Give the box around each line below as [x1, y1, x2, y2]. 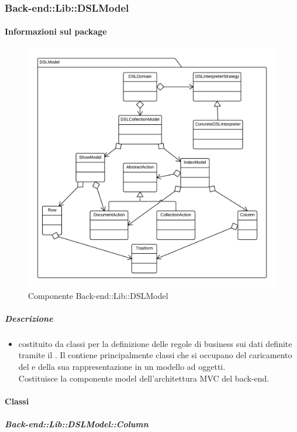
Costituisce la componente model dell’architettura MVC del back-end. [18, 372, 270, 384]
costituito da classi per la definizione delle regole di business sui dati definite [18, 337, 292, 349]
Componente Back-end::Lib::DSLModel [28, 289, 168, 301]
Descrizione [5, 312, 53, 324]
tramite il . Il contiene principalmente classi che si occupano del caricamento [18, 349, 292, 361]
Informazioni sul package [5, 25, 107, 38]
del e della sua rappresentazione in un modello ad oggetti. [18, 360, 226, 373]
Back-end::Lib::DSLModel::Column [5, 417, 148, 430]
